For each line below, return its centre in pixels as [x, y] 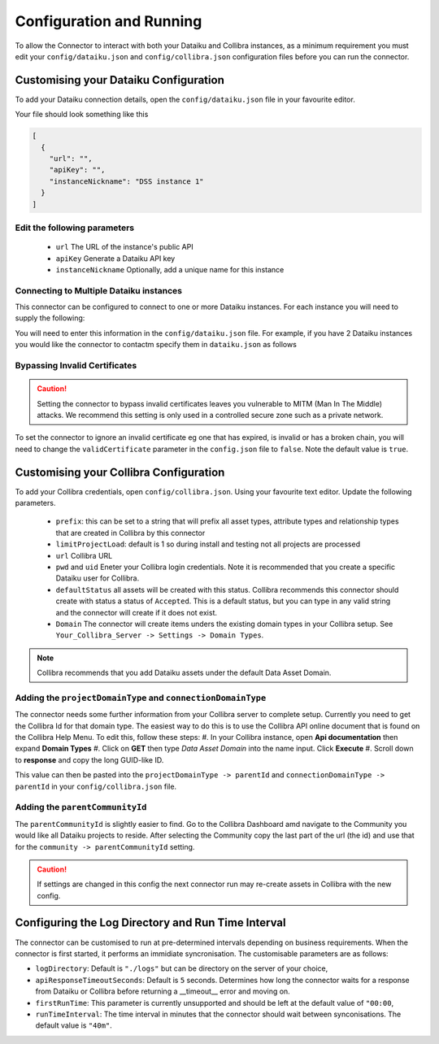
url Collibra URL [84, 555]
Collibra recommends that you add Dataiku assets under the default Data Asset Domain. [184, 673]
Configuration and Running [109, 21]
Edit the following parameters [74, 228]
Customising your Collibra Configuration [120, 472]
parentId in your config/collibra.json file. [96, 786]
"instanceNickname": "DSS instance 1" [126, 181]
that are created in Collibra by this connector [130, 533]
